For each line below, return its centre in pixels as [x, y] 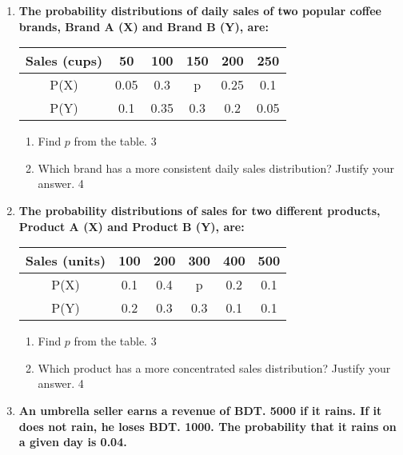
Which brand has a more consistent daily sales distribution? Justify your [216, 168]
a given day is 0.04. [73, 442]
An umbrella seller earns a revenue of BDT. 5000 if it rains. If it [200, 410]
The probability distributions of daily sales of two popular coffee [200, 10]
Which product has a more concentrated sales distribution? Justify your [214, 367]
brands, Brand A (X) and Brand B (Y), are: [144, 26]
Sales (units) [66, 261]
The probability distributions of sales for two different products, [200, 210]
